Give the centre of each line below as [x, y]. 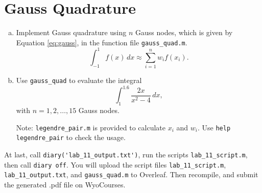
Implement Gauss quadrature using [71, 32]
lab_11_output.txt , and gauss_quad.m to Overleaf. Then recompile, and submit [131, 174]
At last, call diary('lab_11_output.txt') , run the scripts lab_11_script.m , [126, 155]
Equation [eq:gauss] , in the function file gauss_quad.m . [102, 42]
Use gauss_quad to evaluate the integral [79, 80]
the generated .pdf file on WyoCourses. [65, 185]
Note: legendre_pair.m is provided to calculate [91, 127]
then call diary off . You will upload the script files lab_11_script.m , [115, 164]
